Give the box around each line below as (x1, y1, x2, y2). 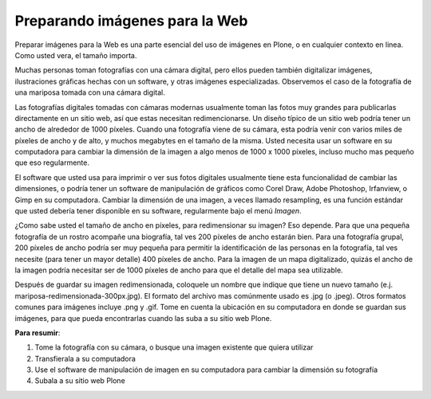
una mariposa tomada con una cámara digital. (14, 88, 165, 97)
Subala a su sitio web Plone (34, 376, 125, 385)
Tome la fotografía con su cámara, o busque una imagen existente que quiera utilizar (34, 342, 314, 352)
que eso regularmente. (14, 158, 89, 167)
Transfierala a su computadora (34, 354, 136, 363)
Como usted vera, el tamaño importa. (14, 50, 137, 60)
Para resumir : (14, 327, 61, 338)
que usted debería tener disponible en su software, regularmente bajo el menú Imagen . (14, 206, 302, 216)
